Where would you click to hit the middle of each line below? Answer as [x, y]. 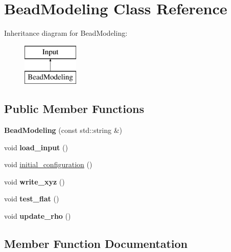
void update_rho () [38, 216]
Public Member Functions [74, 109]
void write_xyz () [34, 181]
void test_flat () [32, 199]
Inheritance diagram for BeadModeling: [66, 33]
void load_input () [36, 147]
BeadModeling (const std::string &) [63, 130]
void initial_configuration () [48, 164]
